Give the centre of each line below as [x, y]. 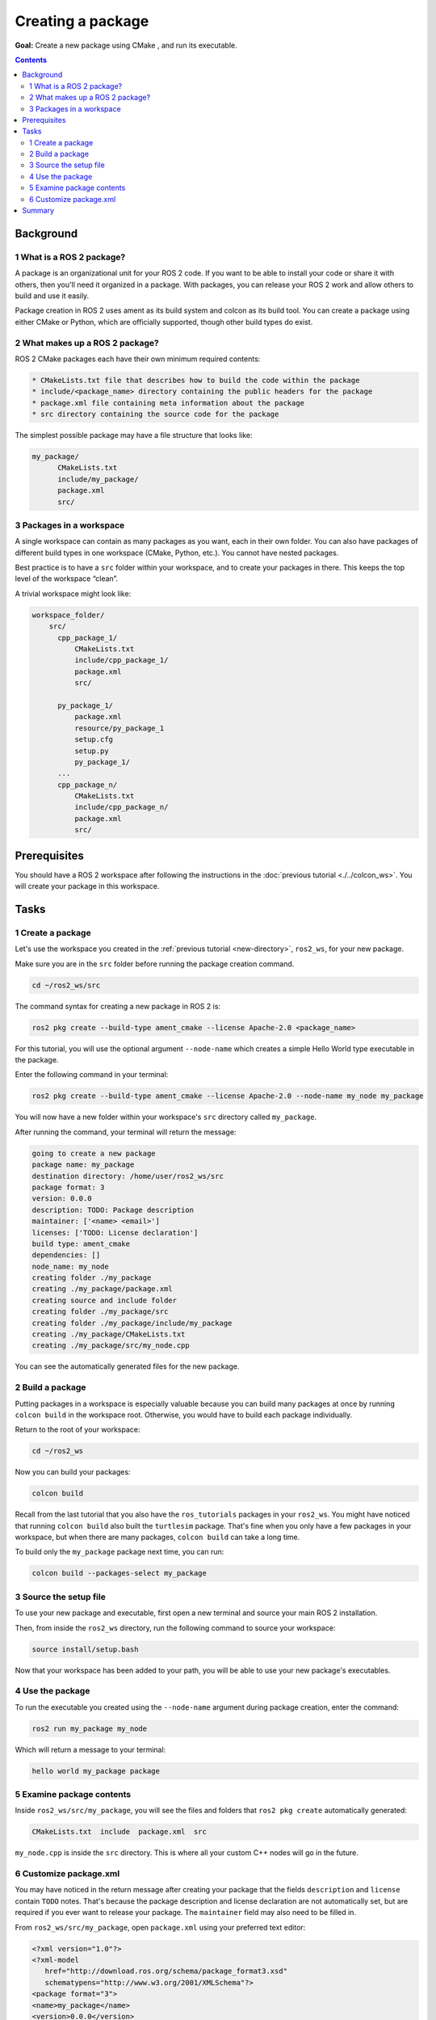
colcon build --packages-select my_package [119, 1573]
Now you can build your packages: [73, 1472]
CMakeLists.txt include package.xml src [119, 1832]
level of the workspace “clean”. [67, 579]
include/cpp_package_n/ [121, 807]
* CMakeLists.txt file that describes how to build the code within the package [196, 380]
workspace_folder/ [68, 615]
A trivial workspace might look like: [73, 593]
